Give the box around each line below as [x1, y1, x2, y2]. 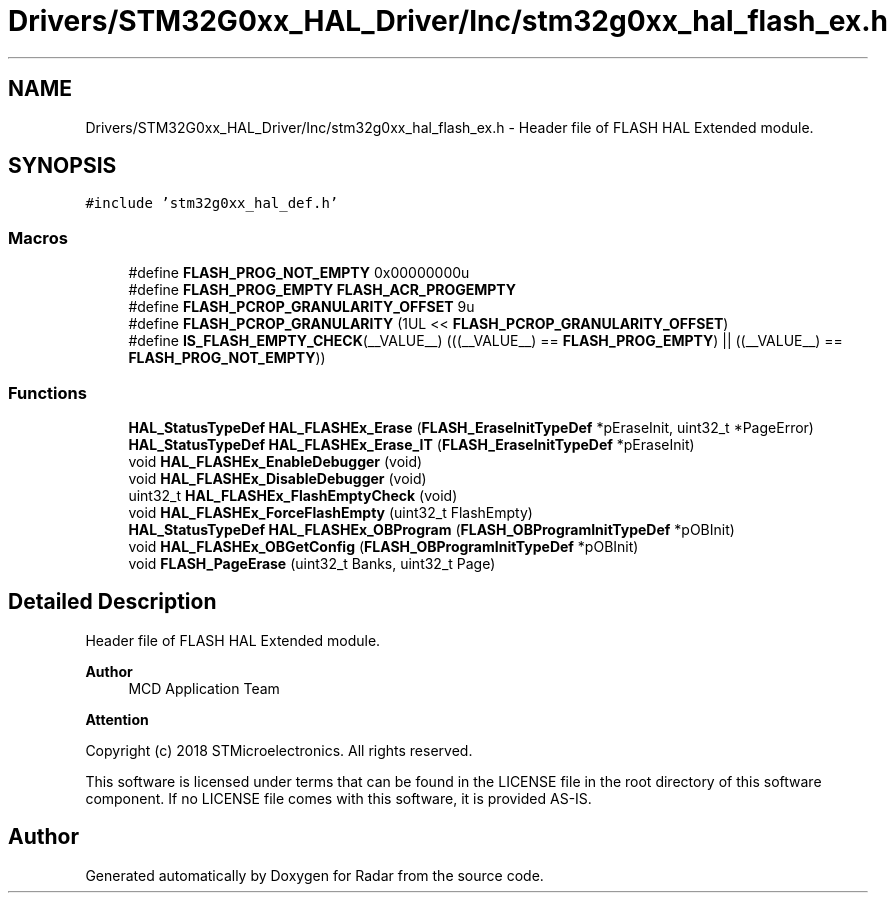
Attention [85, 710, 149, 728]
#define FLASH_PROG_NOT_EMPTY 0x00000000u [128, 264, 470, 282]
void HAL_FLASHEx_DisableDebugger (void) [128, 469, 427, 487]
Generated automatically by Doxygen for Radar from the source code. [85, 866, 544, 884]
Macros [8, 227, 68, 248]
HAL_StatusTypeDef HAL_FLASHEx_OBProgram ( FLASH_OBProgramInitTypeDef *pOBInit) [128, 520, 735, 538]
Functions [8, 382, 87, 403]
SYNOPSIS [8, 153, 117, 179]
